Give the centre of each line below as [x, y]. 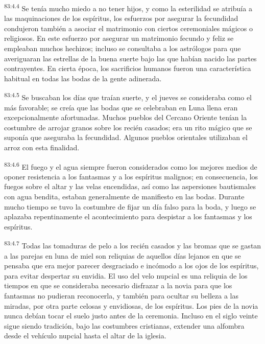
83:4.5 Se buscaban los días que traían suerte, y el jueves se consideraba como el [128, 97]
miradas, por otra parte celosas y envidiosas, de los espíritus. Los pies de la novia [131, 305]
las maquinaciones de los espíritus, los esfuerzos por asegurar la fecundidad [121, 18]
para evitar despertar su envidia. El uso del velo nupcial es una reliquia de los [126, 275]
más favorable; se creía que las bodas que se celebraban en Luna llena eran [121, 107]
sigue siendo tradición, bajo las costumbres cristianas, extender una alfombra [124, 325]
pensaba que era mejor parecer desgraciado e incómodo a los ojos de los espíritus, [131, 266]
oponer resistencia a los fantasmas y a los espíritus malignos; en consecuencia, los [131, 176]
